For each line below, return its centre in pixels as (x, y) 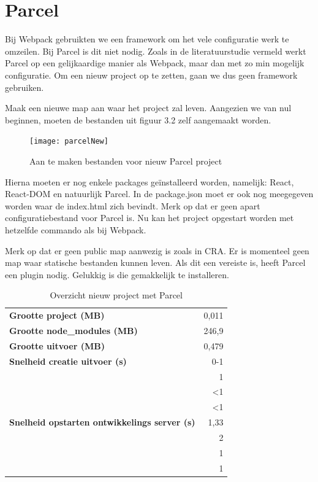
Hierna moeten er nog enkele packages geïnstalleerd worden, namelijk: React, (150, 181)
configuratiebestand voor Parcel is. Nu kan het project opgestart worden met (150, 218)
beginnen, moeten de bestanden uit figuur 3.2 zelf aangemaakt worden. (138, 119)
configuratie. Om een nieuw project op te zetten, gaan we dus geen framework (151, 75)
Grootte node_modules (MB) (74, 330)
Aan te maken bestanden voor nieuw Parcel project (126, 161)
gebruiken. (25, 87)
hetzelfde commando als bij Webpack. (76, 229)
